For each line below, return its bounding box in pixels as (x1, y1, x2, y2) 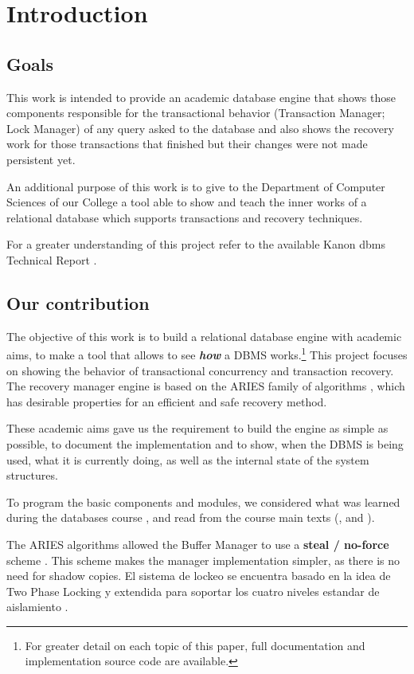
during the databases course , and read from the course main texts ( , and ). (6, 509, 375, 526)
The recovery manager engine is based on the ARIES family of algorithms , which (6, 378, 405, 394)
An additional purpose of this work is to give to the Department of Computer (6, 178, 385, 194)
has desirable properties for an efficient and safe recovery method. (6, 393, 327, 409)
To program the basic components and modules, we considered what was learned (6, 493, 400, 510)
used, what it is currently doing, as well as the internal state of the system (6, 451, 369, 468)
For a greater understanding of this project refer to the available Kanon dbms (6, 236, 385, 253)
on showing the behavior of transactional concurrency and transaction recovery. (6, 362, 394, 378)
